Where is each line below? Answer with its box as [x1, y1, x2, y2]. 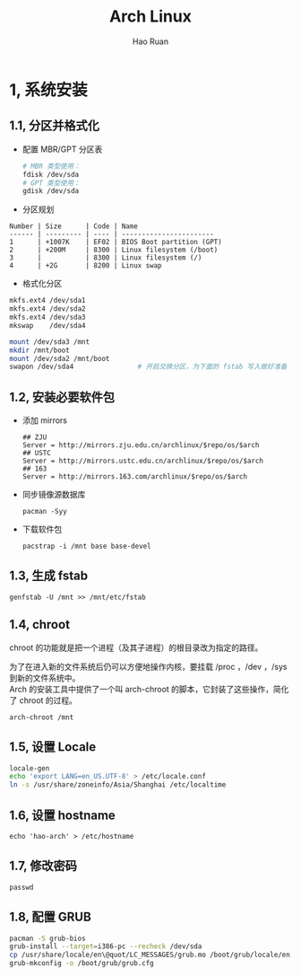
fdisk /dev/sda [21, 170, 80, 179]
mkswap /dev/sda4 [9, 321, 87, 330]
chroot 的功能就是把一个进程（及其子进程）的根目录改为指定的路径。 [9, 642, 263, 653]
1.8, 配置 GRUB [9, 910, 91, 925]
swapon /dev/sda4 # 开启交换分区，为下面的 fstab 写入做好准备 [9, 362, 288, 372]
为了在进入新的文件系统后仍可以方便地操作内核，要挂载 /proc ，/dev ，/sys [9, 661, 288, 672]
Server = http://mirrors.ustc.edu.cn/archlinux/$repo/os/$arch [21, 456, 264, 466]
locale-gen [9, 763, 50, 773]
